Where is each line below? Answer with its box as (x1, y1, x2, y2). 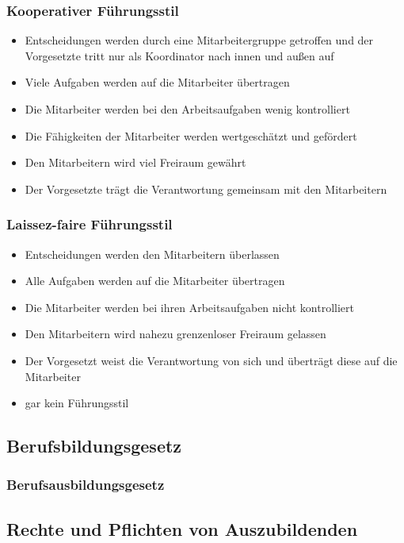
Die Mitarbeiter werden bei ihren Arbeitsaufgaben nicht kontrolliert (25, 298, 354, 315)
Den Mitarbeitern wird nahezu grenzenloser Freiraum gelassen (25, 325, 326, 342)
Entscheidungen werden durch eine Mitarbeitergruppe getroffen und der (25, 32, 374, 48)
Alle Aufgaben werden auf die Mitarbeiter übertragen (25, 272, 285, 289)
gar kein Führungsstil (25, 395, 129, 411)
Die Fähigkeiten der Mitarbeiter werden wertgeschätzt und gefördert (25, 127, 357, 144)
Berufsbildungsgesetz (6, 433, 182, 458)
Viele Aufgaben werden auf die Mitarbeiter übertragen (25, 74, 290, 90)
